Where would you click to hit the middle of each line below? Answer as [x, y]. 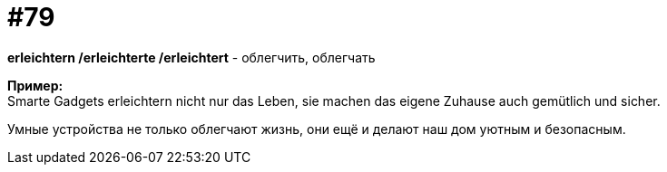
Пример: [35, 85]
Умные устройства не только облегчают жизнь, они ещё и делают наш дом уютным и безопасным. [317, 129]
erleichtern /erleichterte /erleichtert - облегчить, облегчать [191, 57]
